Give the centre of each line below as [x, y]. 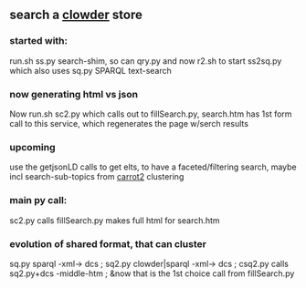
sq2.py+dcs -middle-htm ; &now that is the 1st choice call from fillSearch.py [152, 273]
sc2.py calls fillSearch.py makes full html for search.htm [115, 220]
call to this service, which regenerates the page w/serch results [129, 123]
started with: [39, 41]
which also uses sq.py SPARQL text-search [90, 70]
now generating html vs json [74, 94]
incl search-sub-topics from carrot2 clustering [97, 177]
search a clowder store [76, 15]
